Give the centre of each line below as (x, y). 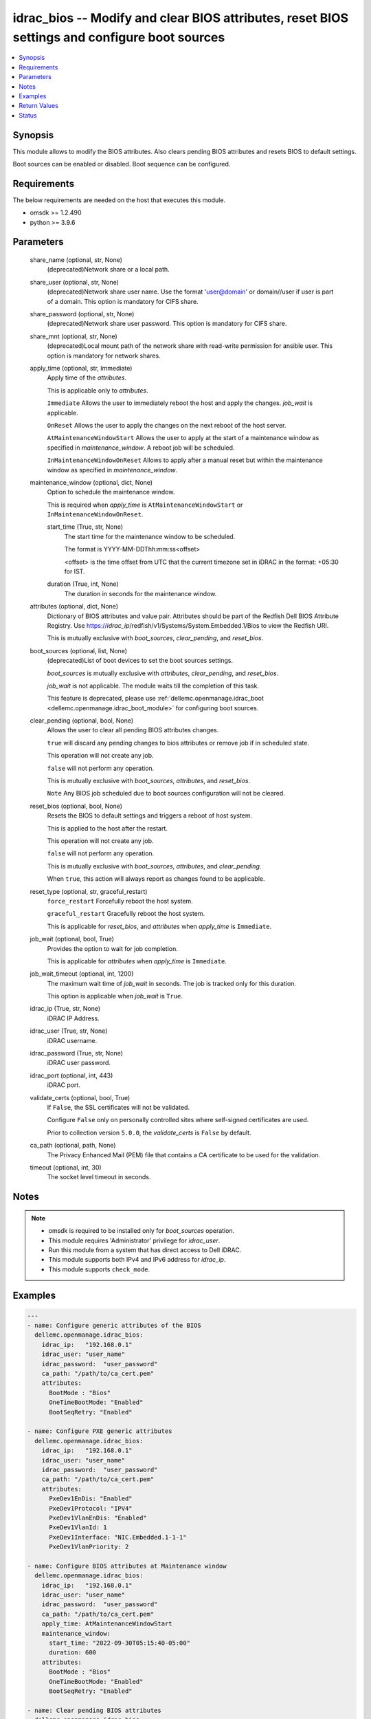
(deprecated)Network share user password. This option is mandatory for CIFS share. (167, 324)
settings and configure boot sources (119, 37)
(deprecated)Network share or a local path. (108, 270)
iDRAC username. (72, 1040)
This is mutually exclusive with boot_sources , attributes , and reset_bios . (149, 781)
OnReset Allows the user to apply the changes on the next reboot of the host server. (167, 425)
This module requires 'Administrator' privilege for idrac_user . (134, 1240)
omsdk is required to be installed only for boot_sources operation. (142, 1231)
